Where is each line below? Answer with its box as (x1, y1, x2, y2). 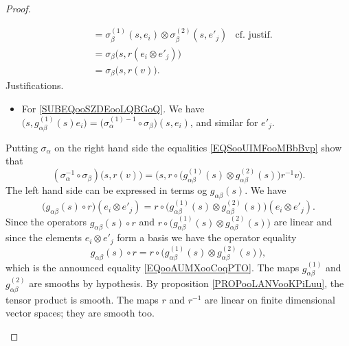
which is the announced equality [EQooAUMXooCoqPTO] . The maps (5, 260, 300, 275)
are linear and (273, 214, 333, 229)
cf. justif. (235, 30, 273, 40)
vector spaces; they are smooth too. (5, 306, 155, 320)
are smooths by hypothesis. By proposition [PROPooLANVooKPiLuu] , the (29, 276, 344, 291)
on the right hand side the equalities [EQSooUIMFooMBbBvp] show (54, 140, 342, 154)
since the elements (5, 230, 82, 245)
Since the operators (5, 214, 87, 229)
